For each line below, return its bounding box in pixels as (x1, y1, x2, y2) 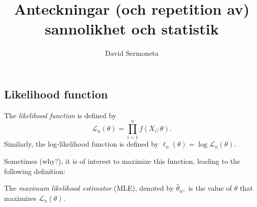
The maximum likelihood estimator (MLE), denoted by (4, 183, 174, 193)
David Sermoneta (105, 48, 159, 58)
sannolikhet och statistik (45, 18, 219, 39)
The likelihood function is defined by (4, 110, 117, 120)
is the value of (188, 183, 232, 193)
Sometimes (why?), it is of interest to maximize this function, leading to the (4, 156, 240, 166)
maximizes (4, 192, 36, 203)
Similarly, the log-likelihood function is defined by (4, 139, 159, 149)
